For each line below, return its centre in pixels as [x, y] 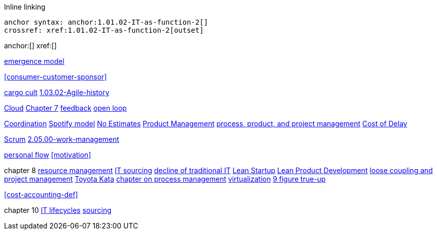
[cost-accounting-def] [41, 194]
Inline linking [25, 7]
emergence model [34, 61]
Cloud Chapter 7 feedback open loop [66, 108]
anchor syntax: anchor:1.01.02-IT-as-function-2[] [106, 22]
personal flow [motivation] [48, 155]
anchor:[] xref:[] [30, 46]
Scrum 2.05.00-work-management [62, 139]
